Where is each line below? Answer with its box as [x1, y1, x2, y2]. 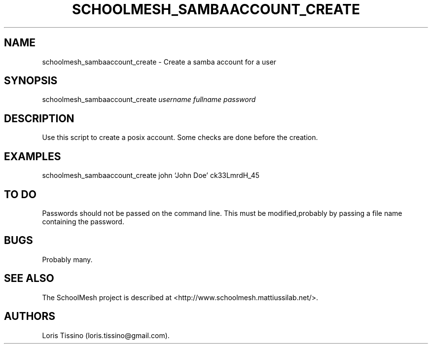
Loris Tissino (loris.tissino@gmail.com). [42, 331, 170, 340]
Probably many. [42, 255, 93, 264]
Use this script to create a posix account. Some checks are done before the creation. [42, 133, 318, 142]
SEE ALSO [4, 272, 54, 285]
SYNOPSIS [4, 74, 58, 87]
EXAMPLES [4, 150, 61, 163]
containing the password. [42, 217, 124, 226]
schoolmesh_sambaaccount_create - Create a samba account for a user [42, 57, 277, 66]
